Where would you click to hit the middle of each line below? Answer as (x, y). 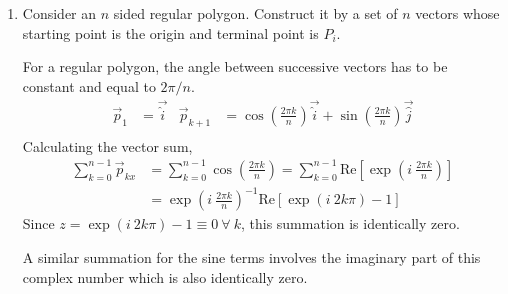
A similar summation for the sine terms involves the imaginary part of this (251, 256)
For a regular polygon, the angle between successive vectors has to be (235, 66)
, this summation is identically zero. (350, 223)
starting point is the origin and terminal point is (170, 32)
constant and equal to (89, 85)
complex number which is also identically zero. (165, 276)
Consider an (59, 13)
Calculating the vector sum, (107, 145)
